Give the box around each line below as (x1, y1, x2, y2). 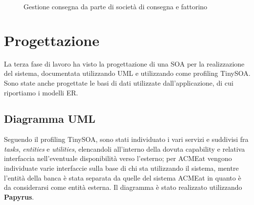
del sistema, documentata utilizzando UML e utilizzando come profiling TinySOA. (4, 68, 251, 78)
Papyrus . (4, 191, 34, 202)
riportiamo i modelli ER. (4, 87, 78, 97)
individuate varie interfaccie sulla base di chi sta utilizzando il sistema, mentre (4, 163, 239, 173)
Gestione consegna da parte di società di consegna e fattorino (23, 1, 208, 11)
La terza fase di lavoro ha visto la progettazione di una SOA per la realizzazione (4, 58, 245, 68)
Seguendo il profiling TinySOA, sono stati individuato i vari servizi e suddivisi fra (4, 134, 249, 144)
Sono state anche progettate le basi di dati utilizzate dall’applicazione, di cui (4, 77, 233, 88)
